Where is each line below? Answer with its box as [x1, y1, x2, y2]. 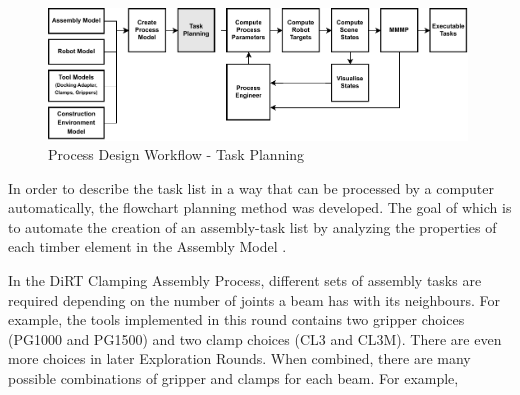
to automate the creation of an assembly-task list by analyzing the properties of [8, 216, 497, 237]
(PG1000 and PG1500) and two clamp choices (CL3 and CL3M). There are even [8, 328, 502, 349]
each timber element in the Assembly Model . [8, 236, 287, 257]
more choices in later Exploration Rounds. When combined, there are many [8, 348, 471, 369]
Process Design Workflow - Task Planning [48, 144, 305, 165]
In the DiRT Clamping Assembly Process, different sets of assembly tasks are [8, 270, 482, 291]
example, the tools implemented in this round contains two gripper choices [8, 309, 465, 330]
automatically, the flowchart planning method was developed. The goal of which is [8, 197, 512, 218]
